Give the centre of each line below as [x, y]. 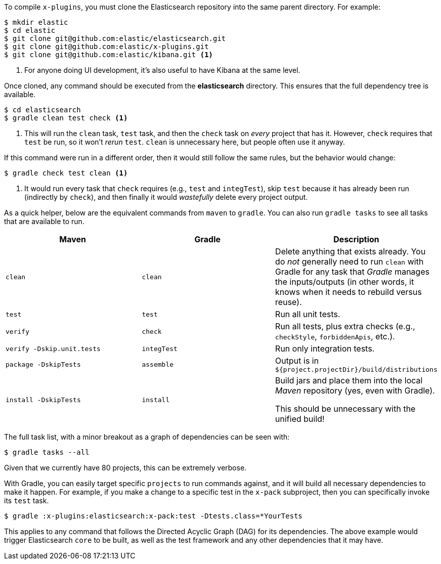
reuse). [289, 302]
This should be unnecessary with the [345, 409]
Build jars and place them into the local [349, 380]
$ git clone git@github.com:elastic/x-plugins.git [106, 47]
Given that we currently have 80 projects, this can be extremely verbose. [125, 468]
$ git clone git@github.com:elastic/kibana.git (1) [109, 55]
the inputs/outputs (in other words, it [345, 282]
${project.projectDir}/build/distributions [356, 370]
